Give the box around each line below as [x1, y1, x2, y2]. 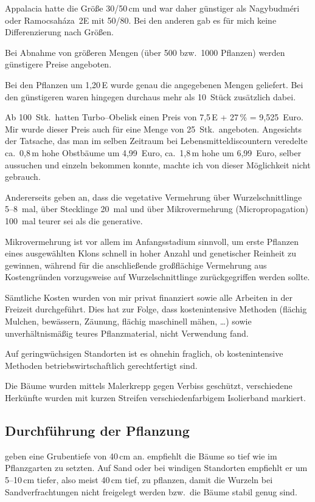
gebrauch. [5, 170, 41, 183]
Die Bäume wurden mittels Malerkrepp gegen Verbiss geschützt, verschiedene [5, 379, 292, 392]
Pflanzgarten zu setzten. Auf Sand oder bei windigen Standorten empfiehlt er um [5, 461, 308, 474]
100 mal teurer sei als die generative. [5, 214, 143, 227]
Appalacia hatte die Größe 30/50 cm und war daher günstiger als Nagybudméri [5, 2, 300, 14]
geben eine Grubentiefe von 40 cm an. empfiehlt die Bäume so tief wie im [5, 449, 277, 462]
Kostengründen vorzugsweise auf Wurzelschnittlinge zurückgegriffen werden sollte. [5, 270, 310, 283]
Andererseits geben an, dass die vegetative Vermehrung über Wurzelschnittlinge [5, 190, 302, 203]
